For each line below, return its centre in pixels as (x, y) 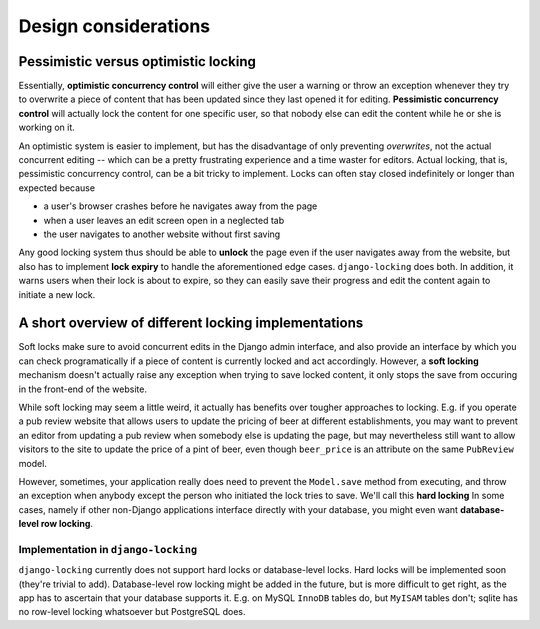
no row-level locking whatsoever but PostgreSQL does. (132, 612)
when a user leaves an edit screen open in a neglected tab (164, 220)
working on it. (46, 127)
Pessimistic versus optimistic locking (137, 61)
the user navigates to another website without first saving (162, 234)
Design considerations (114, 26)
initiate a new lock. (57, 294)
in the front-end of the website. (82, 389)
